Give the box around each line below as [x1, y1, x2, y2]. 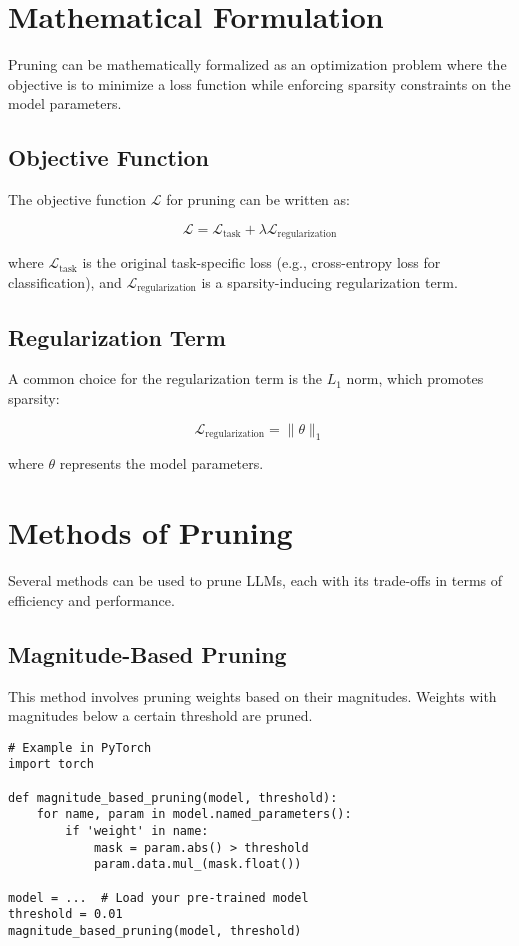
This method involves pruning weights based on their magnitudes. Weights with [8, 685, 497, 706]
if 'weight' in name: [65, 823, 209, 838]
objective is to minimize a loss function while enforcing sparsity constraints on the [8, 73, 511, 94]
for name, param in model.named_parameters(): [36, 807, 352, 822]
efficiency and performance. [8, 589, 175, 610]
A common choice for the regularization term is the [8, 368, 323, 389]
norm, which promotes [346, 368, 484, 389]
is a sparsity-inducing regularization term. [201, 271, 458, 292]
